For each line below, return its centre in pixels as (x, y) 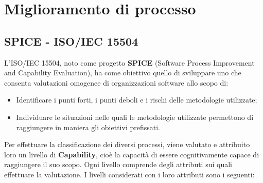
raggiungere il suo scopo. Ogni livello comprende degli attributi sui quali (118, 164)
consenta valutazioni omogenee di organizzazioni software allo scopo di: (116, 82)
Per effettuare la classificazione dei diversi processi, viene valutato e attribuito (127, 144)
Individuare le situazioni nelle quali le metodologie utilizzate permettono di (135, 117)
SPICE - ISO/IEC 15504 (71, 41)
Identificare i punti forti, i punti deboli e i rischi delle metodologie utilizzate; (137, 100)
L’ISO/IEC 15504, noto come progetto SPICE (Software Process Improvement (129, 62)
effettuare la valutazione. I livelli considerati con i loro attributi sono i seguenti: (129, 174)
